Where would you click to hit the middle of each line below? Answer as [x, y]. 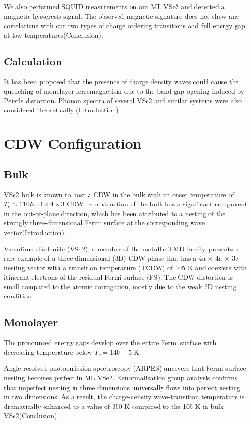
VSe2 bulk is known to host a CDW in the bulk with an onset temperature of [119, 194]
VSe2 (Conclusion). [31, 416]
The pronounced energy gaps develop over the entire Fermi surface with [110, 342]
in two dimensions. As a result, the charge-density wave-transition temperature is [124, 397]
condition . [19, 296]
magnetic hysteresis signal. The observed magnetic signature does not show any [122, 16]
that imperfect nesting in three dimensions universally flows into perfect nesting [122, 387]
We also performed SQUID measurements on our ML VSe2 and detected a [114, 6]
